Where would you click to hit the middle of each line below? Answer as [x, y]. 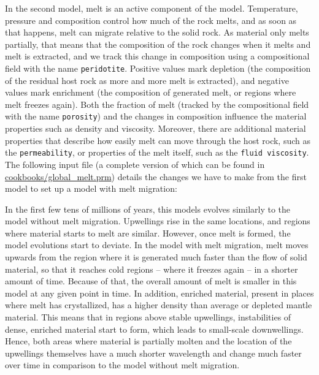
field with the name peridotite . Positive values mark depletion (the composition [158, 68]
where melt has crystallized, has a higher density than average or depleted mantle [159, 305]
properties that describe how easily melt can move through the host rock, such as [158, 140]
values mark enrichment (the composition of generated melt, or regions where [151, 92]
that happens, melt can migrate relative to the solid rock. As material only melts [157, 32]
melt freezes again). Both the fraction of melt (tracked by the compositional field [157, 104]
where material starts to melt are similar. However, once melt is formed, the [148, 233]
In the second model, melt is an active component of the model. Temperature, [152, 8]
